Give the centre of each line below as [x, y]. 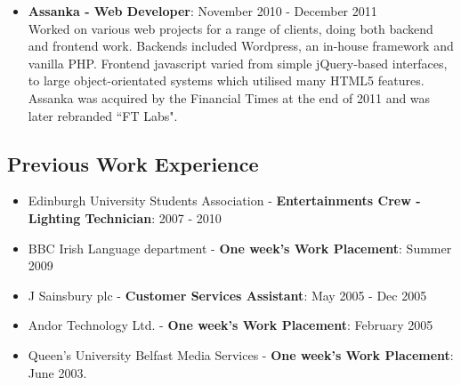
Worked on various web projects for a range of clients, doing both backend [230, 28]
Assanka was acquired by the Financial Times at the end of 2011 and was [229, 97]
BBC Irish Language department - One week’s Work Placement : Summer [240, 248]
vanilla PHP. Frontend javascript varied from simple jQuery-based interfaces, [238, 63]
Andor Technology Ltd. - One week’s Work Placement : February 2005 [230, 325]
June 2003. [57, 372]
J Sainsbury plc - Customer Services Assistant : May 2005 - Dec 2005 [227, 295]
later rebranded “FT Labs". [103, 115]
